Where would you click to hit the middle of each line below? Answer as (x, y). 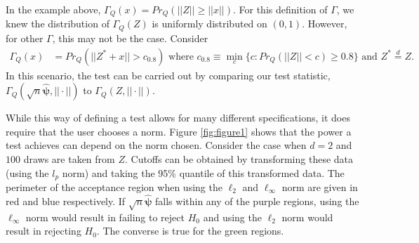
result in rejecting (44, 231)
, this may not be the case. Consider (130, 38)
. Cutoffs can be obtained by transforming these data (239, 158)
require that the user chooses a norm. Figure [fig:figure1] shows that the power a (179, 131)
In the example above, (53, 9)
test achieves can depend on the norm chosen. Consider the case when (156, 145)
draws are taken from (69, 158)
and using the (232, 217)
